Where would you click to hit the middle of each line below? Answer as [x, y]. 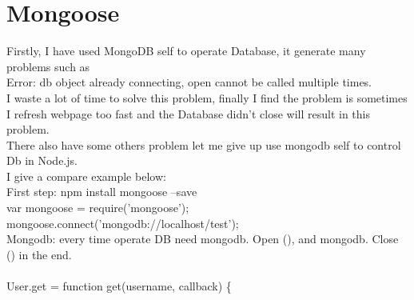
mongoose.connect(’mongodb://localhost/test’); [123, 223]
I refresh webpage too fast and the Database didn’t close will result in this [188, 113]
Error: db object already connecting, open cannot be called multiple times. [189, 82]
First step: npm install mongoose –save [102, 192]
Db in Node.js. [42, 160]
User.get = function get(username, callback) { [119, 286]
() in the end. [39, 254]
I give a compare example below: [86, 176]
